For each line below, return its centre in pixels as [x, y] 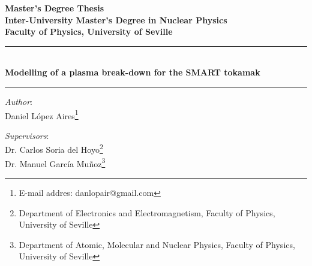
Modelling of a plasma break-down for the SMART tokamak [133, 72]
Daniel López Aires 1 [42, 114]
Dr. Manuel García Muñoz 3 [55, 162]
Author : [19, 101]
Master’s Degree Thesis [55, 8]
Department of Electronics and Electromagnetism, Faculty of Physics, [147, 212]
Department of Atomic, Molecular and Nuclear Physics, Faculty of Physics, [157, 244]
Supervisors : [27, 135]
